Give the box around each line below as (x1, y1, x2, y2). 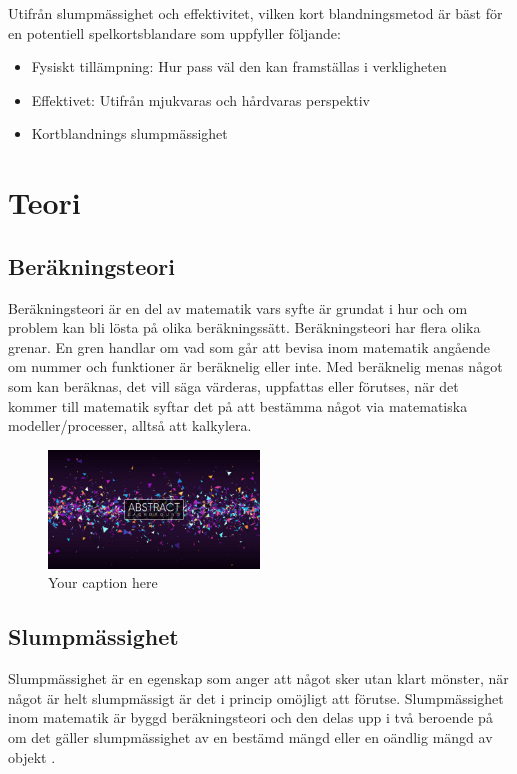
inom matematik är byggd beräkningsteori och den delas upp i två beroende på (8, 707, 493, 728)
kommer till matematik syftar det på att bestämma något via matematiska (8, 395, 468, 416)
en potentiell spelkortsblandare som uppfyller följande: (8, 22, 341, 43)
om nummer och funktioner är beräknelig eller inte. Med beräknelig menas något (8, 356, 503, 377)
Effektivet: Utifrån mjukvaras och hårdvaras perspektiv (31, 89, 371, 110)
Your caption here (48, 572, 158, 593)
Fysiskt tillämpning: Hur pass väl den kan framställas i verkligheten (31, 56, 447, 77)
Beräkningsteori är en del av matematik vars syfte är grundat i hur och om (8, 297, 468, 318)
